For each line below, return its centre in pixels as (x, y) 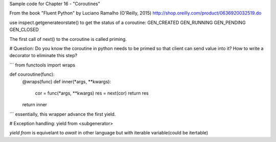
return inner (35, 105)
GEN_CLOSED (24, 30)
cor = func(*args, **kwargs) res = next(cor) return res (92, 93)
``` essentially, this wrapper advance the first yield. (63, 114)
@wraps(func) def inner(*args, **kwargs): (67, 81)
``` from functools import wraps (42, 65)
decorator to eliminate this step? (43, 56)
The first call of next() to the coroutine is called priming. (68, 39)
